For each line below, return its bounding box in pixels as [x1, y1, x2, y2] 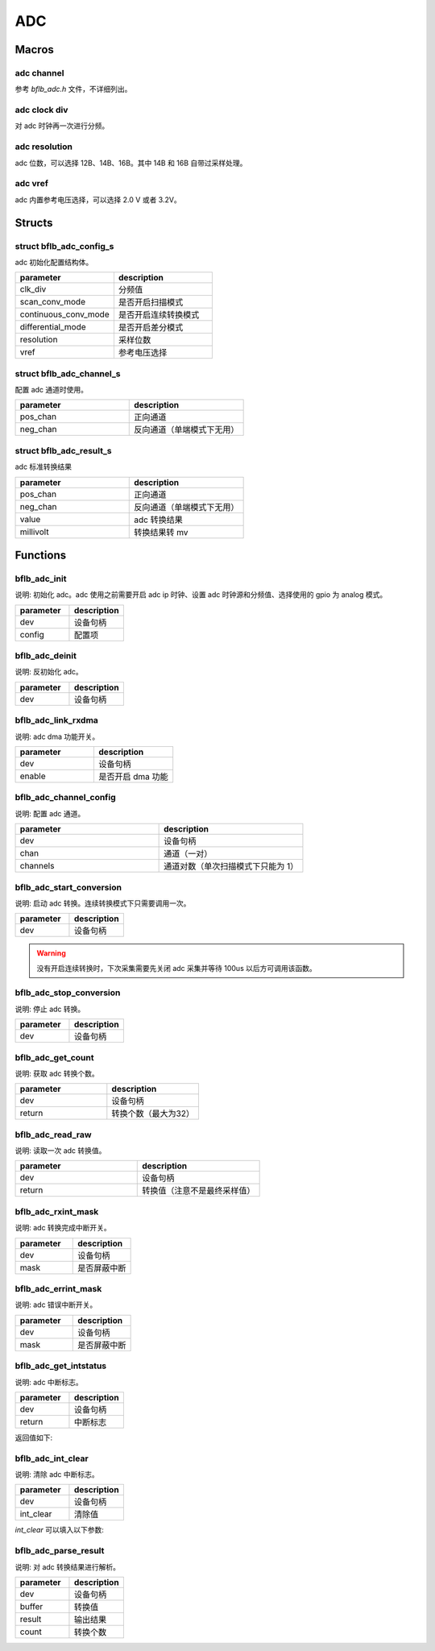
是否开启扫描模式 [118, 297, 184, 308]
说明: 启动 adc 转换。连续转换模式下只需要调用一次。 [14, 898, 191, 908]
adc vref [14, 178, 48, 189]
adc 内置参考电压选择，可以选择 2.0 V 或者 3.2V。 [14, 194, 181, 205]
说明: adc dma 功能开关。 [14, 732, 100, 741]
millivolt [19, 526, 49, 537]
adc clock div [14, 105, 68, 116]
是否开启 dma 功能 [98, 771, 168, 782]
